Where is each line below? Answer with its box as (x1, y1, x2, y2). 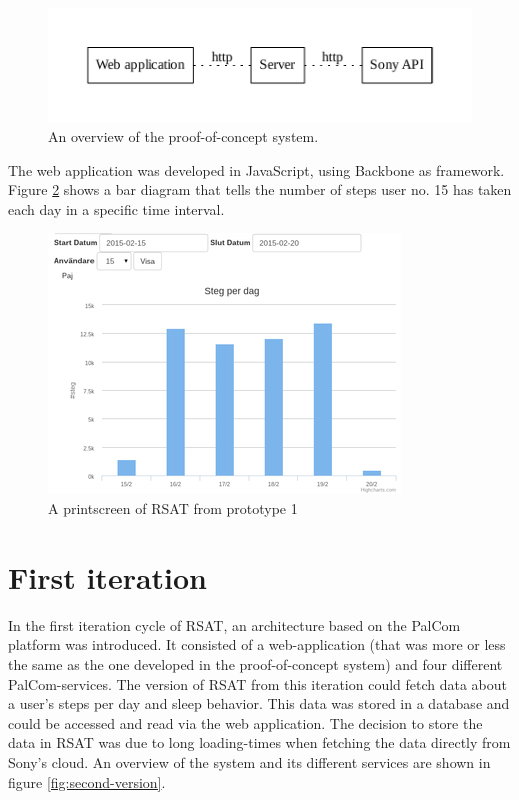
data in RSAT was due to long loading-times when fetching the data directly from (8, 732, 511, 753)
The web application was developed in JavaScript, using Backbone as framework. (8, 159, 505, 180)
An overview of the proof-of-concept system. (48, 126, 319, 147)
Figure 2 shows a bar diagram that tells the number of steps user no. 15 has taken (8, 179, 512, 200)
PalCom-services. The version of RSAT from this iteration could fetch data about (8, 673, 508, 694)
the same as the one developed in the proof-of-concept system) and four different (8, 653, 503, 674)
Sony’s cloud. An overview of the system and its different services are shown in (8, 751, 491, 772)
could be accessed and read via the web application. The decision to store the (8, 712, 483, 733)
